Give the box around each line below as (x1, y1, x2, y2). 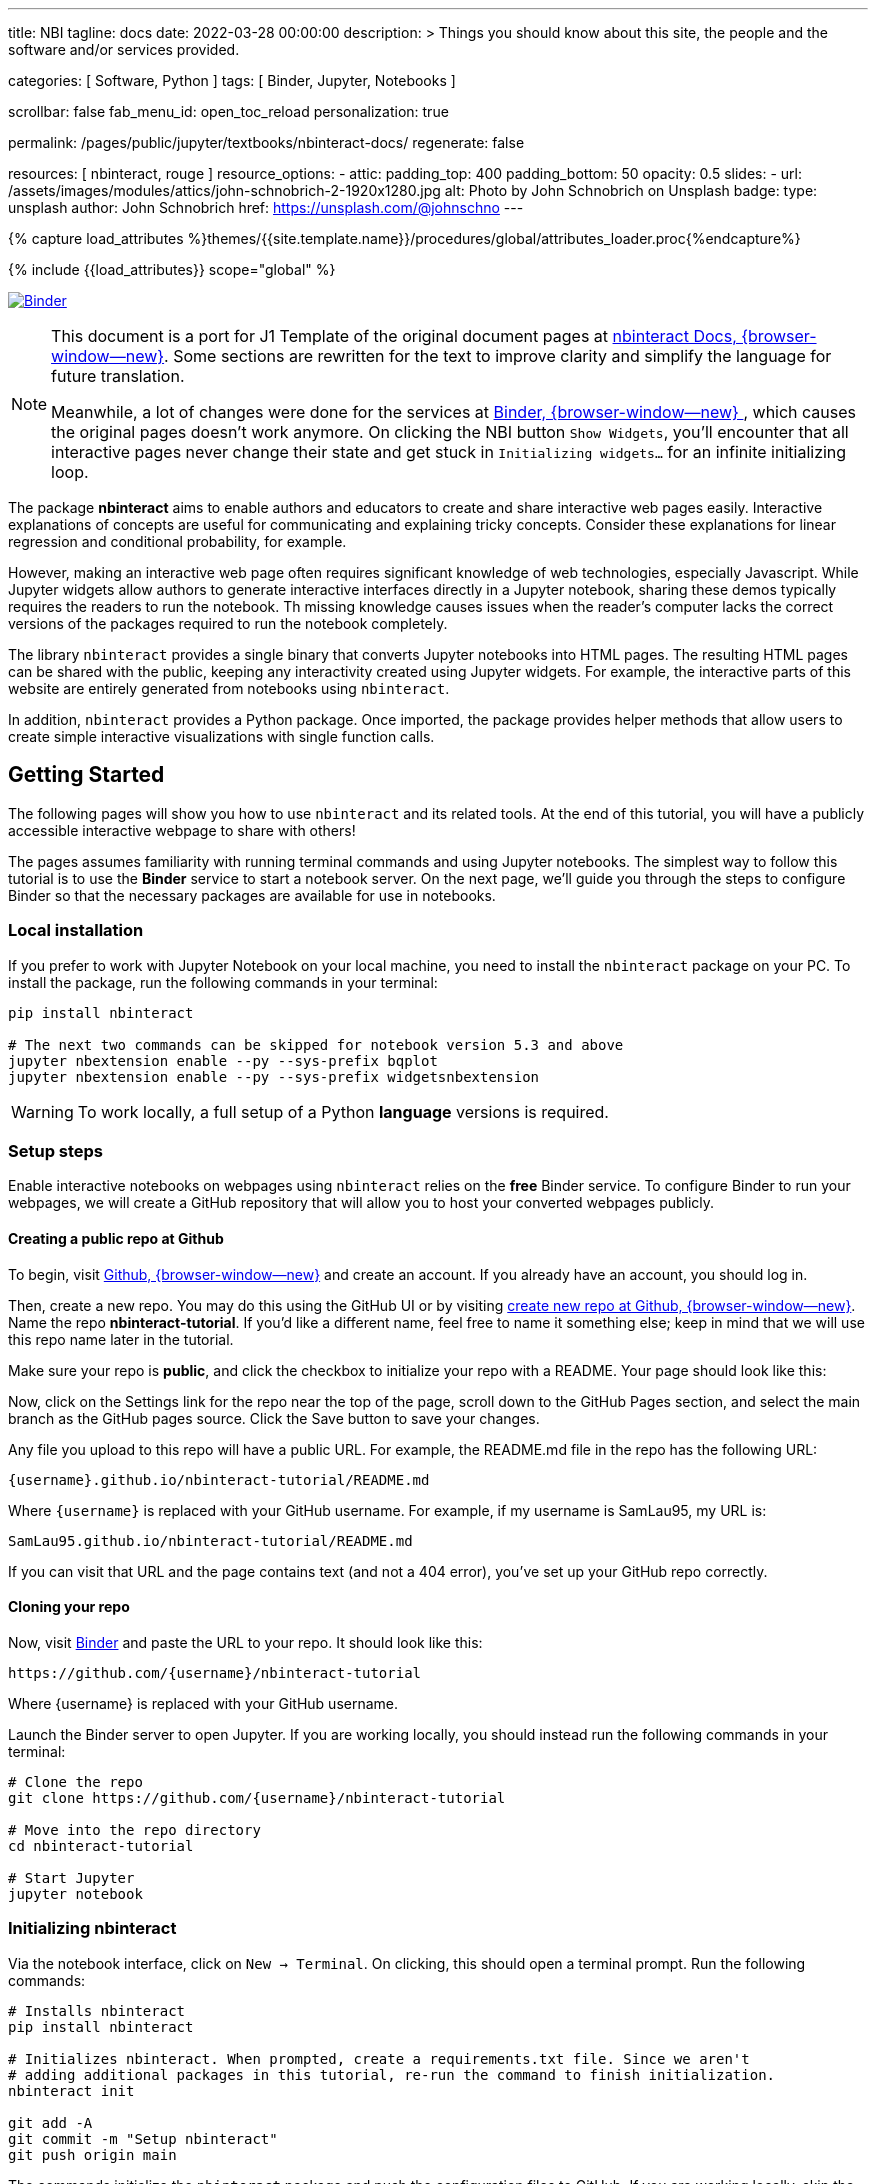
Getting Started (8, 762, 165, 788)
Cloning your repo (8, 1598, 130, 1616)
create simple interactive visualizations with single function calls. (8, 728, 435, 745)
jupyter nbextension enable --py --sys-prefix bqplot (8, 1052, 438, 1069)
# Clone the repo (8, 1773, 143, 1790)
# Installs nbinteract (8, 2002, 186, 2019)
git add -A (8, 2114, 93, 2131)
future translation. (51, 366, 185, 386)
